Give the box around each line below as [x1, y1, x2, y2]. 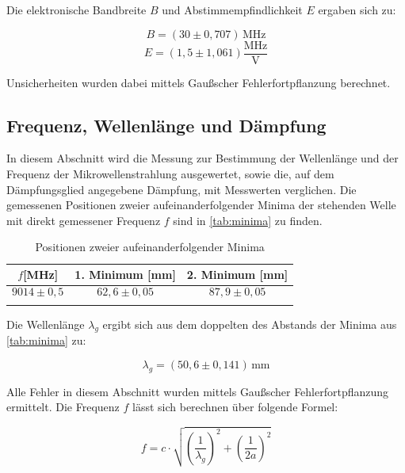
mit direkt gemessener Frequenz [6, 212, 161, 228]
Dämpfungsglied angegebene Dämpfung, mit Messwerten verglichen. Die [6, 181, 357, 197]
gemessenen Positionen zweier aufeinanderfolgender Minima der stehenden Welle [6, 196, 396, 213]
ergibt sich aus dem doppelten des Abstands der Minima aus [102, 315, 397, 332]
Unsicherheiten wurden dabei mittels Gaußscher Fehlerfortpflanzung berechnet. [6, 74, 391, 90]
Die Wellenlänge [6, 315, 85, 332]
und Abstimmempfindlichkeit [162, 2, 303, 17]
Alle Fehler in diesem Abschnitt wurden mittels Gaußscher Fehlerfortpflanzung [6, 383, 389, 399]
